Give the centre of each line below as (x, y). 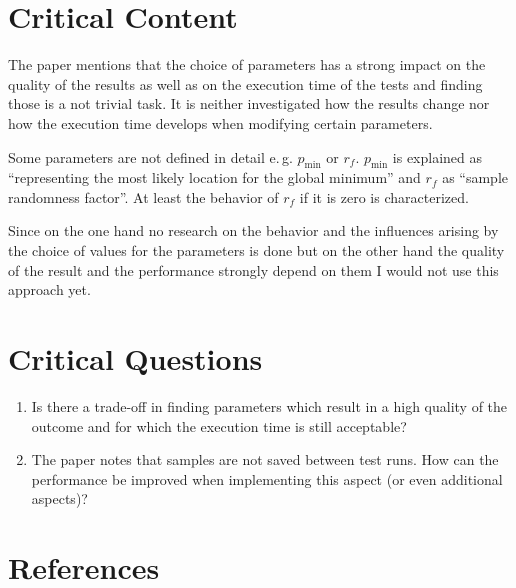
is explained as (437, 156)
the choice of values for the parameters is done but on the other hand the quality (256, 250)
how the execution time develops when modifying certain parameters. (220, 122)
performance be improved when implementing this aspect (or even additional (267, 478)
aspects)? (59, 498)
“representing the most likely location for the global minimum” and (214, 177)
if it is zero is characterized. (384, 196)
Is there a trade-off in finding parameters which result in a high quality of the (269, 405)
